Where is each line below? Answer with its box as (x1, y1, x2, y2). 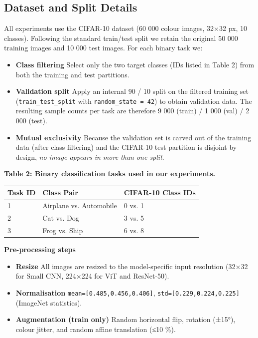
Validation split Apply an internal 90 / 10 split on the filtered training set (15, 86, 249, 96)
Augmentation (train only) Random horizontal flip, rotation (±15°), (15, 314, 236, 325)
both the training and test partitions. (15, 69, 129, 79)
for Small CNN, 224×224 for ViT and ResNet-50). (15, 271, 169, 281)
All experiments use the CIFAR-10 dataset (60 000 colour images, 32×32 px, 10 (4, 23, 247, 33)
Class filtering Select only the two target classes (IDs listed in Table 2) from (15, 59, 255, 69)
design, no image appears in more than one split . (15, 151, 164, 162)
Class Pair (42, 187, 78, 198)
